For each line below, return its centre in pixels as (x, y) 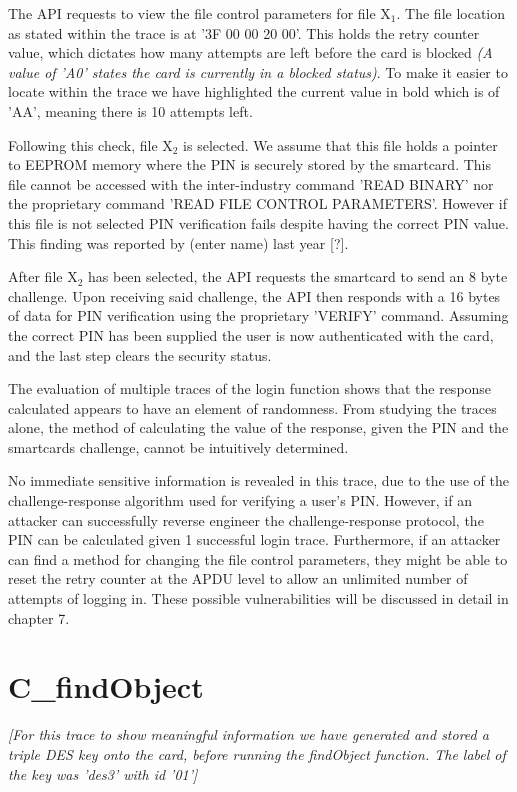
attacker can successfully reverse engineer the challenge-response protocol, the (246, 519)
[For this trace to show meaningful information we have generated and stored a (248, 734)
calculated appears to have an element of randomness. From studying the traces (252, 407)
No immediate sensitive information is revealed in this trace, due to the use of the (258, 480)
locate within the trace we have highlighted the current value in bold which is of (254, 91)
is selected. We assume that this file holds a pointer (340, 144)
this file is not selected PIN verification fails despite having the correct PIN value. (258, 222)
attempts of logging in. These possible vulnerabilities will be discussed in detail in (258, 598)
